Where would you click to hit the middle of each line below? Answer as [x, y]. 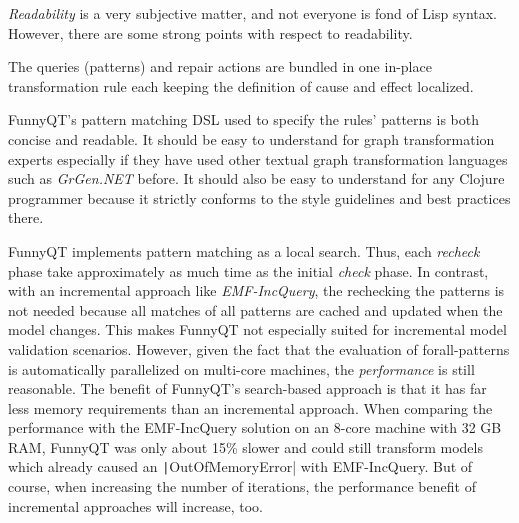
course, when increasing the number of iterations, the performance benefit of [242, 486]
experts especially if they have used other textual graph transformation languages [258, 158]
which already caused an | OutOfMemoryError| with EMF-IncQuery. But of [240, 466]
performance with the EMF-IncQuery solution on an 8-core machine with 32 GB [255, 427]
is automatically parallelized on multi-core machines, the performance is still [241, 368]
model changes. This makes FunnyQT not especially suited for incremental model [257, 329]
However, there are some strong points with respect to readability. [210, 32]
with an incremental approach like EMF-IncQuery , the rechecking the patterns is [256, 290]
